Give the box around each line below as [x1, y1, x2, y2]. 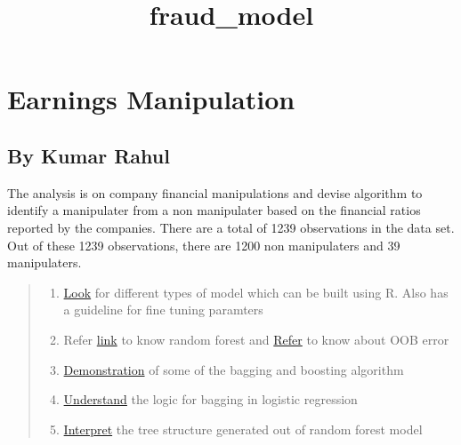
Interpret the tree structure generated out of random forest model [63, 419, 423, 438]
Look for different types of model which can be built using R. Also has [63, 282, 449, 301]
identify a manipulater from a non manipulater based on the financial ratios [7, 201, 421, 219]
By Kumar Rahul [7, 141, 170, 169]
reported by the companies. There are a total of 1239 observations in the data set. [7, 218, 455, 236]
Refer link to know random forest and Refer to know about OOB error [63, 330, 449, 348]
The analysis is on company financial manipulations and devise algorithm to [7, 183, 423, 202]
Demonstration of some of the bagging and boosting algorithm [63, 360, 404, 378]
